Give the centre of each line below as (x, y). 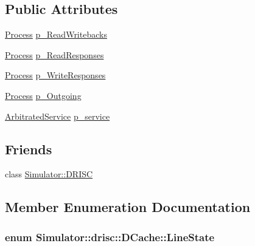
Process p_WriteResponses (55, 75)
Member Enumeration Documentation (128, 207)
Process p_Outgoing (43, 95)
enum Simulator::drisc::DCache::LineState (110, 237)
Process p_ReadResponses (54, 54)
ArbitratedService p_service (58, 116)
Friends (29, 149)
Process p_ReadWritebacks (56, 34)
